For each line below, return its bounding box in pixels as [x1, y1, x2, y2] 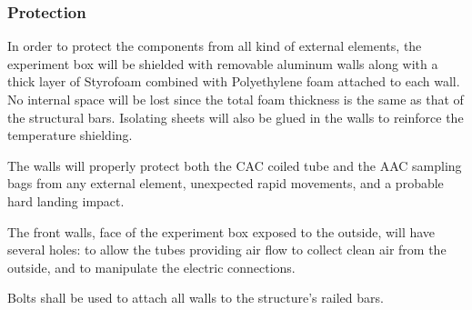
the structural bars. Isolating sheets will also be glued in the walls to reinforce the [7, 107, 464, 126]
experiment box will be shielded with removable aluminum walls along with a [7, 54, 438, 73]
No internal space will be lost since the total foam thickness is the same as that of [7, 90, 464, 108]
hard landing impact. [7, 191, 125, 210]
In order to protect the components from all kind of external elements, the [7, 36, 422, 55]
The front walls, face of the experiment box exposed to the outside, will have [7, 222, 436, 241]
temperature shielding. [7, 125, 133, 145]
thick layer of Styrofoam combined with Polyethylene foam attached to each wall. [7, 72, 460, 91]
